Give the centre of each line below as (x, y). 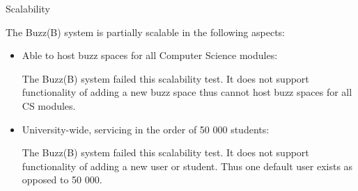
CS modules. (49, 105)
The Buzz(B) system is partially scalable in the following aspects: (146, 32)
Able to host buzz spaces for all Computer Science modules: (150, 55)
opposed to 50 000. (62, 180)
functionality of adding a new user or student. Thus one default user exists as (187, 166)
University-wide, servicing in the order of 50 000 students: (146, 129)
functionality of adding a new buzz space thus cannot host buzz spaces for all (187, 92)
